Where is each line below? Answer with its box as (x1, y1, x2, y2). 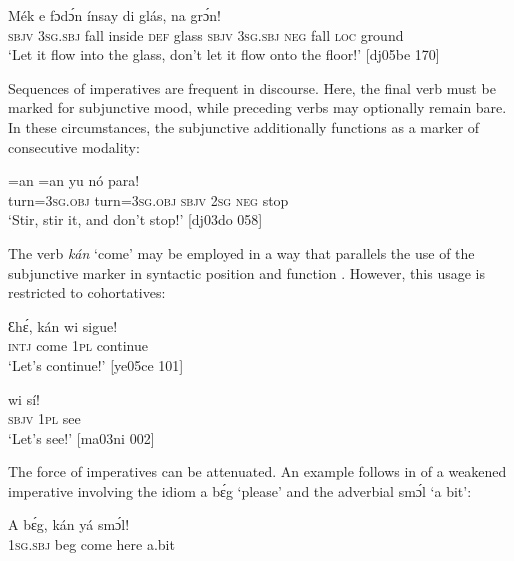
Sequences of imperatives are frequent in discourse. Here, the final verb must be (8, 77, 496, 98)
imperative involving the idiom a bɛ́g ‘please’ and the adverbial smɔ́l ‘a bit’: (8, 480, 472, 501)
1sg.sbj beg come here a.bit (8, 534, 175, 555)
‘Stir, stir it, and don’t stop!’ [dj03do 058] (8, 209, 263, 230)
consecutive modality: (8, 136, 140, 157)
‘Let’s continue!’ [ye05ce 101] (8, 354, 184, 375)
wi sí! (8, 388, 40, 409)
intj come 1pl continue (8, 335, 148, 356)
